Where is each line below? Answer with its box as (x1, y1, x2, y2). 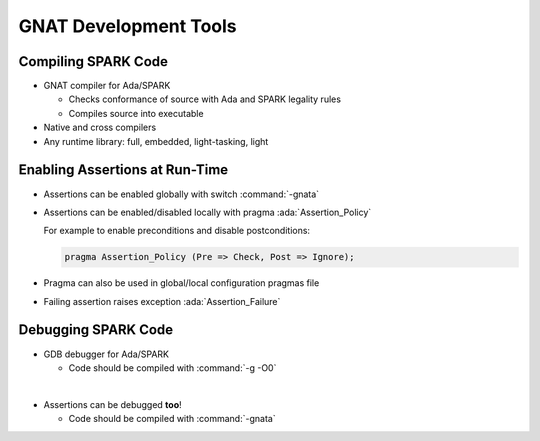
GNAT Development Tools (18, 15, 237, 37)
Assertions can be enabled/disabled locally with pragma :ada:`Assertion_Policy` (43, 206, 372, 218)
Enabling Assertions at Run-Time (18, 161, 229, 179)
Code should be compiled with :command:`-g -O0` (68, 361, 277, 374)
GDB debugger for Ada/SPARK (43, 348, 170, 360)
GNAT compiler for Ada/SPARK (43, 80, 171, 92)
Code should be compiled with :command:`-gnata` (68, 413, 276, 425)
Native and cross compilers (43, 121, 157, 134)
